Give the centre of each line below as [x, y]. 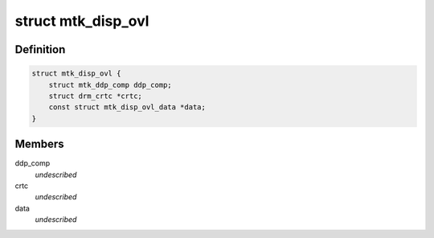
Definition [40, 49]
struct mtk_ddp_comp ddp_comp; [110, 85]
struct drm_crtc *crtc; [95, 96]
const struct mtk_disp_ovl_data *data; [127, 107]
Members [39, 144]
